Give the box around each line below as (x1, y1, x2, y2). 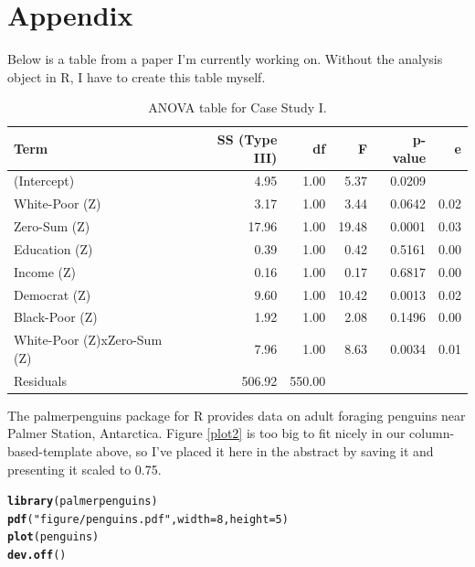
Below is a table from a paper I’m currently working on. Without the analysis (7, 49, 443, 69)
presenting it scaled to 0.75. (7, 459, 162, 478)
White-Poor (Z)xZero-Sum (14, 330, 163, 349)
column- (409, 423, 455, 443)
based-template (7, 441, 92, 460)
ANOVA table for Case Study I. (148, 98, 327, 117)
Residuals (14, 370, 67, 390)
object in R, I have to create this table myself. (7, 67, 266, 86)
